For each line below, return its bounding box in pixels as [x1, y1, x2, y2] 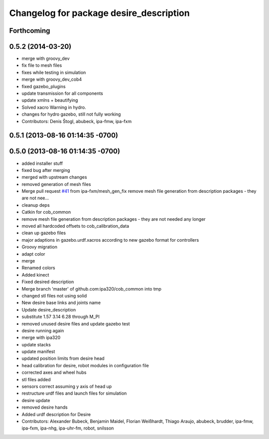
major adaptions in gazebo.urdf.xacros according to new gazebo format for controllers [21, 237, 199, 243]
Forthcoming [9, 26, 50, 35]
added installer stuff [21, 160, 63, 166]
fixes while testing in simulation [21, 69, 86, 75]
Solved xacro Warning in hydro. [21, 104, 87, 110]
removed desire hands [21, 404, 68, 411]
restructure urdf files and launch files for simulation [21, 390, 127, 396]
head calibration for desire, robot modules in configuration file [21, 362, 149, 368]
